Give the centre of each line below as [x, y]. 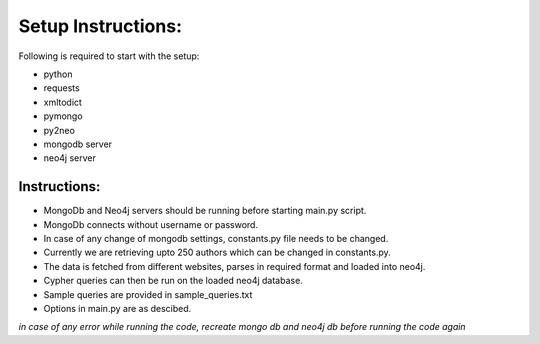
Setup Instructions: [100, 26]
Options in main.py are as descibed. [117, 308]
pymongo [63, 116]
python [58, 74]
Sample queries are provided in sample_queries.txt [148, 294]
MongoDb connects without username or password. [151, 224]
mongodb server [78, 144]
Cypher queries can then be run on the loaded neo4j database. [173, 281]
